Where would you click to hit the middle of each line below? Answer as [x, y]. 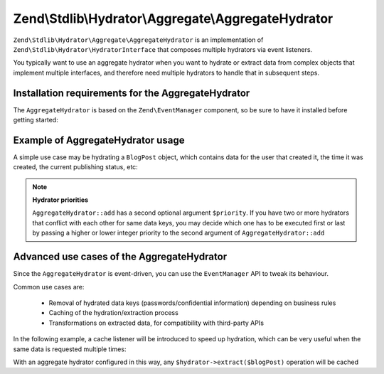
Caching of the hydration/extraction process [114, 313]
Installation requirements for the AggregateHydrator [132, 93]
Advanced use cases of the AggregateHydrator [120, 257]
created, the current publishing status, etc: [75, 167]
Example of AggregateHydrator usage [99, 140]
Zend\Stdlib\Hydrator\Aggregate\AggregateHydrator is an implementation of [138, 40]
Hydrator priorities [60, 200]
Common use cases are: [49, 287]
